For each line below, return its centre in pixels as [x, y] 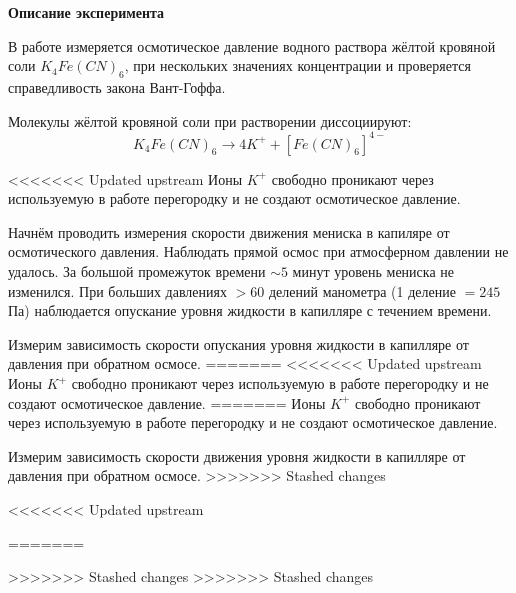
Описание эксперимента [86, 12]
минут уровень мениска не [373, 271]
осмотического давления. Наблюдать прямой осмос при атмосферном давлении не [258, 251]
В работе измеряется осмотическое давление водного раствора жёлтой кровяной [252, 45]
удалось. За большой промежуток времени [137, 271]
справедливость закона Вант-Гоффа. [117, 86]
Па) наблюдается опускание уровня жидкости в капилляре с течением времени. [250, 310]
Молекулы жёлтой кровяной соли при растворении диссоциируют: [210, 120]
